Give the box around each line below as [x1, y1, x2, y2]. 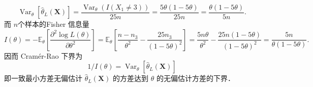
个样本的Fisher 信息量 [18, 19, 89, 29]
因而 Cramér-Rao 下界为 [4, 50, 83, 61]
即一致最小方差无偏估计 [4, 73, 82, 83]
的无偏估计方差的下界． [156, 73, 235, 83]
